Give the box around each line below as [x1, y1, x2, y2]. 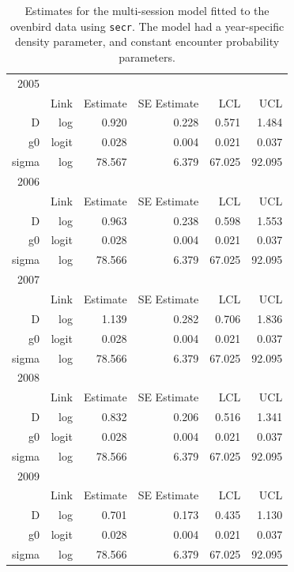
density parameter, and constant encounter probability [15, 33, 280, 50]
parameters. [119, 48, 175, 65]
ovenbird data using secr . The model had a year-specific [9, 17, 285, 34]
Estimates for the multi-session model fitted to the [24, 2, 269, 18]
